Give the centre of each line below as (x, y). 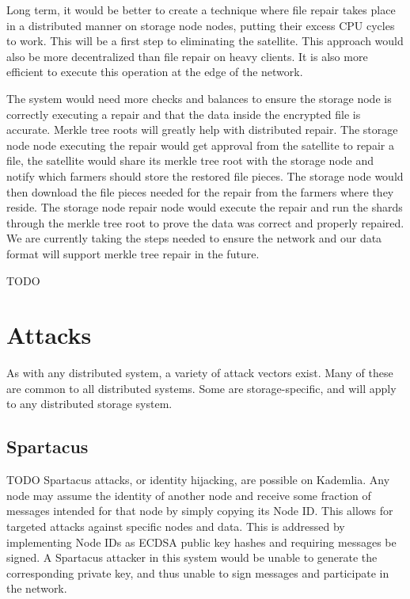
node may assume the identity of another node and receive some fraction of (189, 495)
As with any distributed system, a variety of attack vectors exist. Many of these (200, 373)
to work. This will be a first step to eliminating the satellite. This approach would (205, 41)
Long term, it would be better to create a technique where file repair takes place (201, 10)
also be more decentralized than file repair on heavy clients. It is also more (187, 56)
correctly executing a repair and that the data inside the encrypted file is (184, 114)
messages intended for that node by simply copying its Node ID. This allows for (200, 511)
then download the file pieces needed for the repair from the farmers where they (200, 191)
